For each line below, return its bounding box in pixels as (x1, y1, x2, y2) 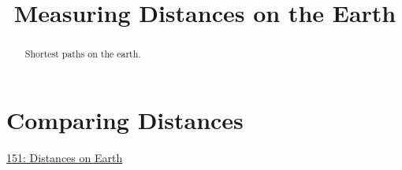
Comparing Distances (6, 103, 244, 135)
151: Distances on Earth (6, 149, 123, 165)
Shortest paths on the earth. (24, 47, 141, 61)
